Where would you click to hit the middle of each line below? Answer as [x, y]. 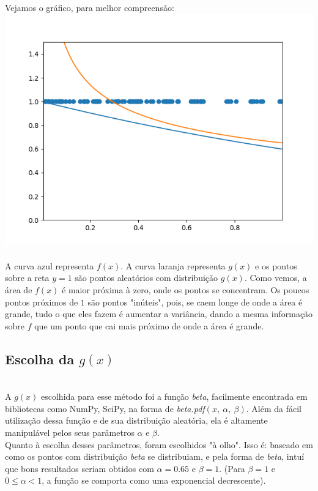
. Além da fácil [274, 408]
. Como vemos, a [275, 278]
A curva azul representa [50, 265]
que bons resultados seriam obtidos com [79, 468]
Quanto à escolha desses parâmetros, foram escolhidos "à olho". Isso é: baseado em [159, 444]
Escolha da [40, 358]
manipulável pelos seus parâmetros [70, 432]
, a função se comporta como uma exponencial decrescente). [154, 480]
